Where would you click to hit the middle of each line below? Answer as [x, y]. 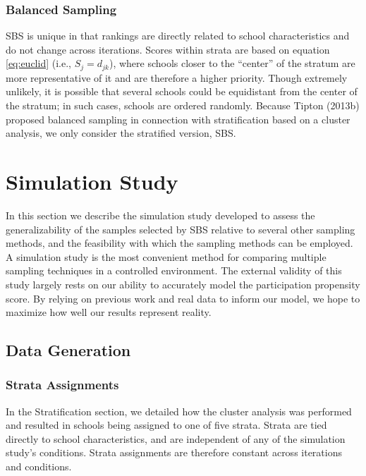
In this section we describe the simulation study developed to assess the [160, 215]
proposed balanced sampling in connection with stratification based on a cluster [178, 119]
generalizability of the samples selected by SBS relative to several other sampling [181, 229]
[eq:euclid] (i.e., [38, 63]
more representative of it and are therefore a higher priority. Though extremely [177, 77]
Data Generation [68, 350]
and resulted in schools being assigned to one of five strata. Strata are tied [166, 425]
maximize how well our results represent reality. [109, 312]
